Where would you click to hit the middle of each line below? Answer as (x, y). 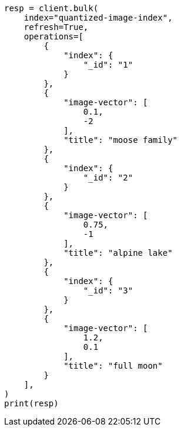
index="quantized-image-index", (98, 18)
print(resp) (31, 403)
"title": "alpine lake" (118, 253)
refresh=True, (56, 27)
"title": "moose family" (121, 140)
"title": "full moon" (113, 366)
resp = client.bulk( (51, 8)
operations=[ (53, 36)
